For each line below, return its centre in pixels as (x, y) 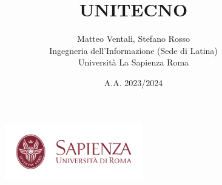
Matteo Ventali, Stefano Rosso (133, 39)
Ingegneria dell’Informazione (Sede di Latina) (133, 50)
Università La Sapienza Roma (133, 62)
